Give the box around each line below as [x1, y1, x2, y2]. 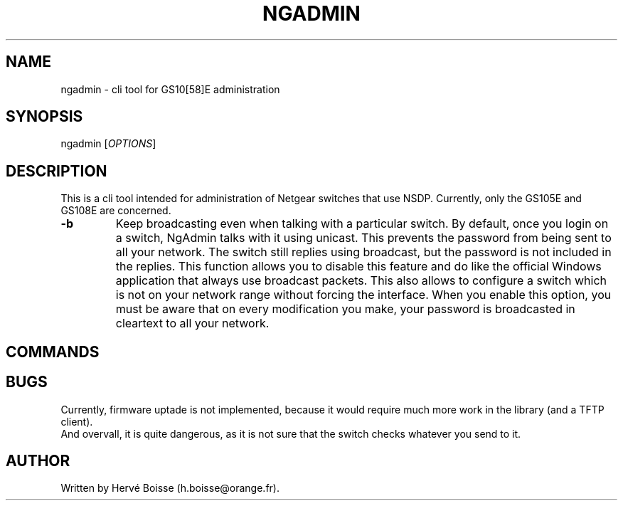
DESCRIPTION [6, 162, 107, 180]
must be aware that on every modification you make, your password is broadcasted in [115, 302, 575, 317]
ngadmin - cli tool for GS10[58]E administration [60, 83, 280, 95]
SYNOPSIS [6, 107, 83, 126]
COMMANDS [6, 342, 100, 361]
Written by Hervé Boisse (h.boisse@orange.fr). [60, 482, 279, 495]
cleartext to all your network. [115, 316, 270, 331]
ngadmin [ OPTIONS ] [60, 137, 156, 150]
